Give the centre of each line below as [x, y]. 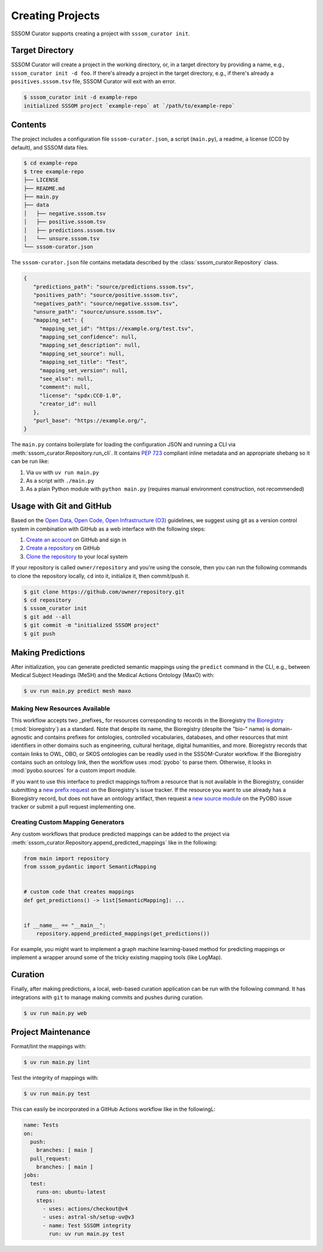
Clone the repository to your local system [77, 556]
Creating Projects [55, 16]
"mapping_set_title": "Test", [83, 362]
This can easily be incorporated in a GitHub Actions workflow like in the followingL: [113, 1109]
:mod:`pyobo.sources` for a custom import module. [74, 770]
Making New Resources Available [61, 708]
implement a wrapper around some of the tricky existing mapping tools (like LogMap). [117, 958]
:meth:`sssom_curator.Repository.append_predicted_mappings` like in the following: [114, 842]
